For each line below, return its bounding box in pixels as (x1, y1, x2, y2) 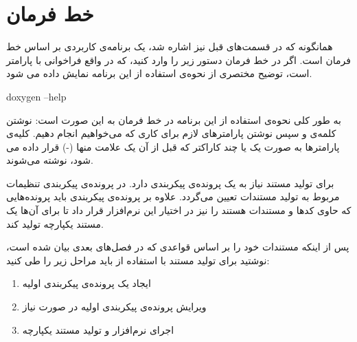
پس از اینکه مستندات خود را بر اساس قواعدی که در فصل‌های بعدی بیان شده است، (6, 239, 349, 254)
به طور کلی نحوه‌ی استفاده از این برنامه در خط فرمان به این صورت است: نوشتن (6, 112, 341, 127)
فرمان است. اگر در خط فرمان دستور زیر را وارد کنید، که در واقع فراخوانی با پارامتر (6, 52, 351, 67)
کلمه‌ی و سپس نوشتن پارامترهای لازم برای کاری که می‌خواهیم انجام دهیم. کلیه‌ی (6, 126, 336, 140)
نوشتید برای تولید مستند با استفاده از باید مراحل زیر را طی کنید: (6, 253, 270, 267)
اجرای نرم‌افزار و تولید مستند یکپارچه (22, 322, 174, 336)
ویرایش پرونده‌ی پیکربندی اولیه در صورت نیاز (22, 299, 207, 314)
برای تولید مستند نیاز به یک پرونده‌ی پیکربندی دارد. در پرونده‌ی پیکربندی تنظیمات (6, 175, 334, 190)
